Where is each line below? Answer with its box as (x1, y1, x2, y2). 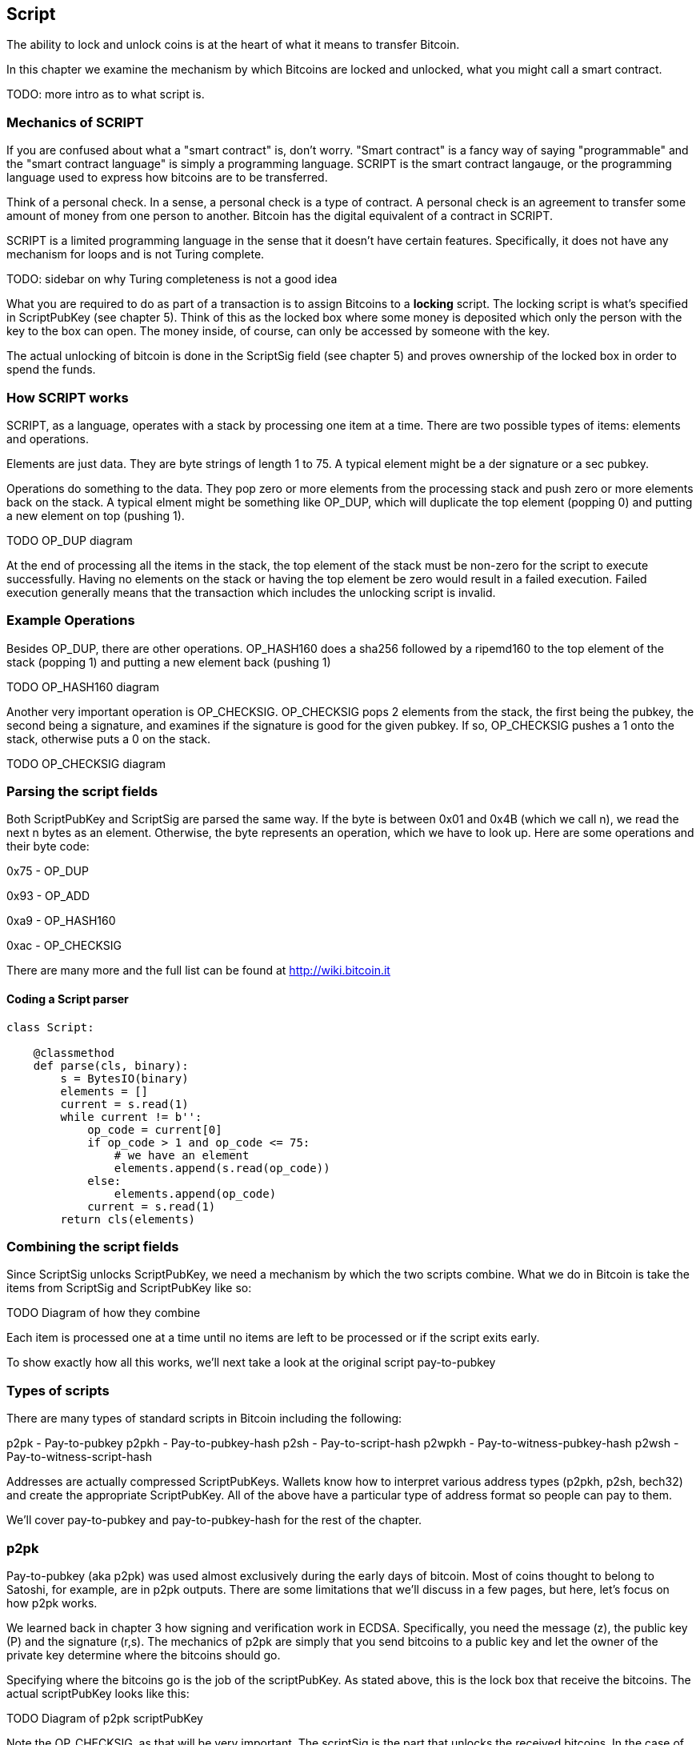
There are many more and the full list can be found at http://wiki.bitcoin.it (6, 963, 390, 978)
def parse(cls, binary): (33, 1059, 189, 1072)
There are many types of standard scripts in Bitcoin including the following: (6, 1411, 402, 1426)
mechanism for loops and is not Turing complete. (6, 247, 265, 262)
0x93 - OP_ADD (6, 889, 90, 903)
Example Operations (6, 612, 135, 629)
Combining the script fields (6, 1239, 179, 1255)
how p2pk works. (6, 1595, 98, 1610)
